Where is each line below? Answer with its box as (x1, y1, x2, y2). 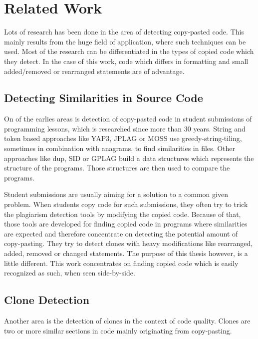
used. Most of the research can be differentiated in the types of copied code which (4, 46, 254, 56)
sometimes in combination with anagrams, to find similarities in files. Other (4, 143, 235, 153)
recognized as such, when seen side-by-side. (4, 267, 135, 278)
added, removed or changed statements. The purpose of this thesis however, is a (4, 248, 248, 258)
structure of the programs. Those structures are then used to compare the (4, 162, 230, 173)
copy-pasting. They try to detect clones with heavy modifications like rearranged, (4, 238, 253, 248)
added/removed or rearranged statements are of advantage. (4, 65, 185, 76)
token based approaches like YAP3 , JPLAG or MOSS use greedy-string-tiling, (4, 133, 242, 143)
